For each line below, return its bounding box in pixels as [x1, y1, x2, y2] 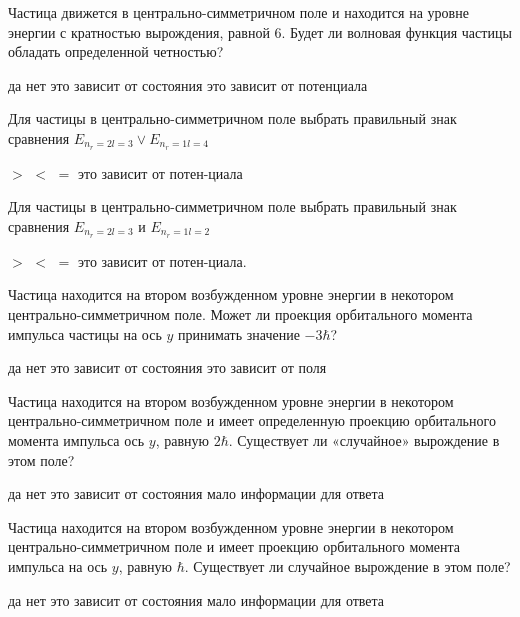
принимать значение [178, 323, 300, 344]
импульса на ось [8, 556, 108, 576]
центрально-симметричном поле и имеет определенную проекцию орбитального [8, 410, 496, 431]
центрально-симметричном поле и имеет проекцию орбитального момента [8, 536, 461, 557]
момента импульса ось [8, 430, 145, 451]
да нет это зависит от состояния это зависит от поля [8, 357, 327, 378]
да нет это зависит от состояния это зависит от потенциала [8, 74, 368, 95]
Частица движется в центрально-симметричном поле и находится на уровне [8, 2, 469, 22]
